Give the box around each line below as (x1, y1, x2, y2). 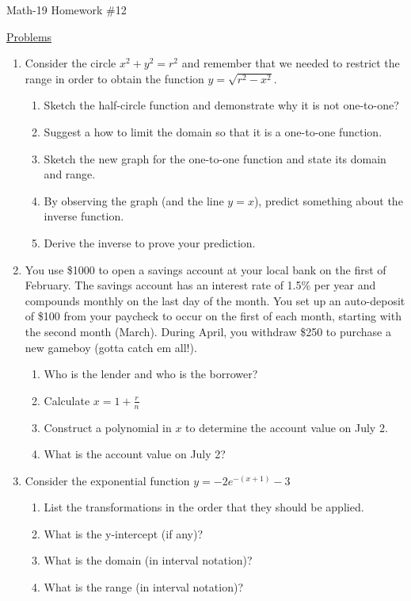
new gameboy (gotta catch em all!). (25, 339, 197, 355)
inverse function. (44, 208, 124, 224)
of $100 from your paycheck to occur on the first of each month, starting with (25, 308, 401, 324)
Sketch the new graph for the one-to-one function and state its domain (44, 150, 386, 167)
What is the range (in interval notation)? (44, 579, 243, 595)
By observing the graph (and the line (44, 192, 224, 209)
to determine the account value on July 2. (185, 419, 388, 435)
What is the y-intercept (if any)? (44, 525, 203, 542)
